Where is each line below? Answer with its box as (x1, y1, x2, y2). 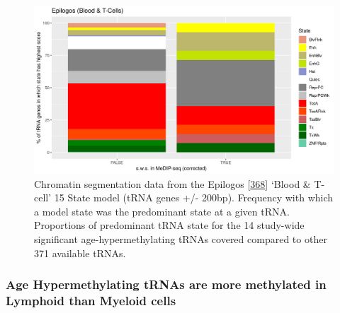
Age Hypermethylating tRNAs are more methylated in (6, 276, 327, 293)
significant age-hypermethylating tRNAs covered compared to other (34, 232, 327, 247)
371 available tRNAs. (34, 245, 126, 260)
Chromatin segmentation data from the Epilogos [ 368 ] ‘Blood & (34, 176, 311, 191)
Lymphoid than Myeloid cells (6, 292, 176, 309)
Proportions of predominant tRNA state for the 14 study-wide (34, 218, 305, 232)
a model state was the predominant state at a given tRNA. (34, 203, 290, 218)
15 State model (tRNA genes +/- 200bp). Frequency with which (54, 190, 334, 205)
